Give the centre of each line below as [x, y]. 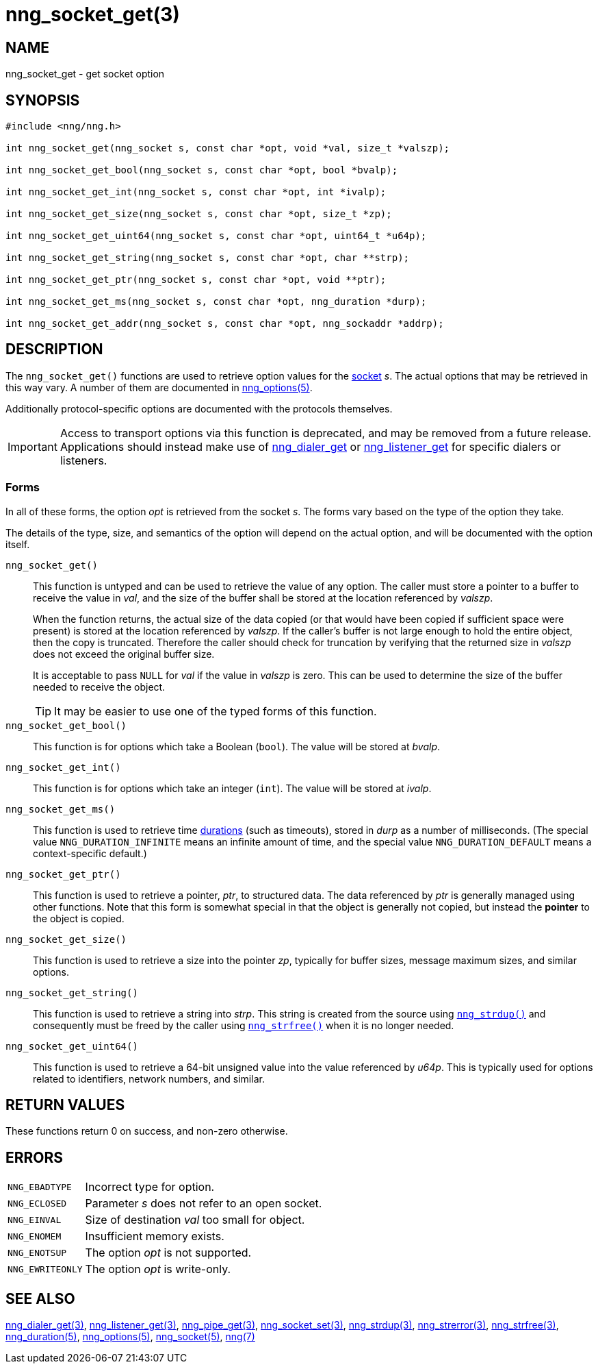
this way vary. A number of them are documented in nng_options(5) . [159, 387]
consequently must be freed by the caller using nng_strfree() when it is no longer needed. [244, 1025]
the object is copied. [79, 918]
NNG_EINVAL [35, 1220]
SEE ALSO [40, 1298]
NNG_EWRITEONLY [45, 1269]
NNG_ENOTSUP [37, 1253]
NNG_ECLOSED [37, 1203]
